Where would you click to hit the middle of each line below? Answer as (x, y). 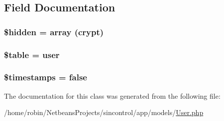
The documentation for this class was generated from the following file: (112, 95)
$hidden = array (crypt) (54, 31)
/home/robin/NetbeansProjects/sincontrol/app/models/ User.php (104, 112)
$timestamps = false (46, 77)
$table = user (32, 54)
